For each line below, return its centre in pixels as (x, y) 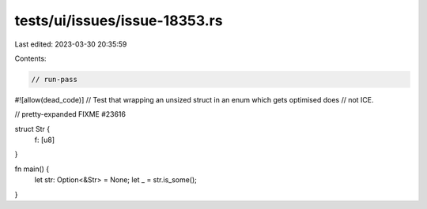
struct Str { (32, 129)
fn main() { (32, 169)
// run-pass (55, 79)
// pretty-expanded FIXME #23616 (70, 114)
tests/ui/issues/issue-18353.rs (119, 21)
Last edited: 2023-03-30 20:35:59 (71, 44)
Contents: (30, 58)
